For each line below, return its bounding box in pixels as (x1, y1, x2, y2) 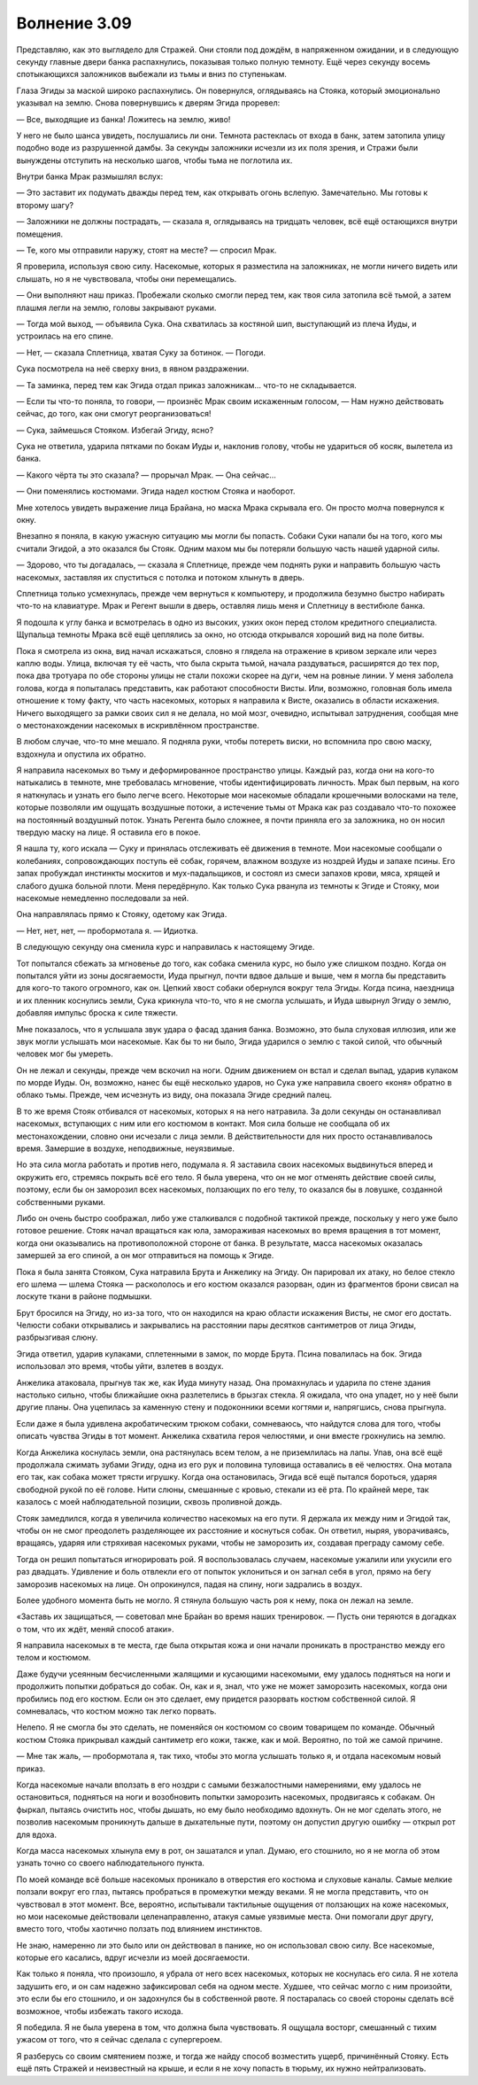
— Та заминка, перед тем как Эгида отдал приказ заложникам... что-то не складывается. (16, 379, 358, 390)
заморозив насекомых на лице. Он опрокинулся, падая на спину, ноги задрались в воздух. (16, 1578, 363, 1590)
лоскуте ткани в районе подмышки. (16, 1291, 152, 1302)
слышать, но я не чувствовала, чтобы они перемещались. (16, 273, 237, 284)
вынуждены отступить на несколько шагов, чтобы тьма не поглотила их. (16, 155, 293, 166)
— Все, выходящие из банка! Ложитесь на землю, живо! (16, 113, 231, 124)
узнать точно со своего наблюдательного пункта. (16, 1857, 205, 1869)
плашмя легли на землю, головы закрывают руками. (16, 302, 217, 313)
